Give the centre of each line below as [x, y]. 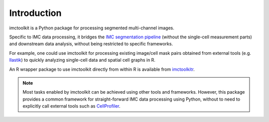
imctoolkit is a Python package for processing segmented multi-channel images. [92, 28]
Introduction [35, 13]
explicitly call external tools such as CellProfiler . [71, 106]
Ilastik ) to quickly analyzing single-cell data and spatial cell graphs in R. [82, 60]
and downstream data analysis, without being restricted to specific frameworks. [91, 44]
